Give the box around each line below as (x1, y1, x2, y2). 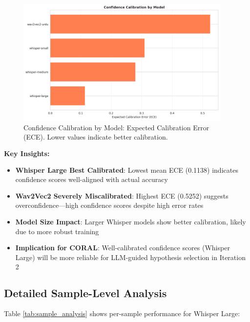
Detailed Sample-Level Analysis (4, 285, 167, 301)
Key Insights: (4, 148, 50, 158)
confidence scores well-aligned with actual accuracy (15, 174, 168, 184)
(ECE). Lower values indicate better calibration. (23, 132, 168, 142)
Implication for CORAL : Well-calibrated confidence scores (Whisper (15, 242, 230, 253)
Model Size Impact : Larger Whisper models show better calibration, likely (15, 216, 246, 226)
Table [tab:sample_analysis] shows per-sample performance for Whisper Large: (4, 308, 240, 319)
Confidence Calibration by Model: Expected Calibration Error (23, 122, 209, 132)
